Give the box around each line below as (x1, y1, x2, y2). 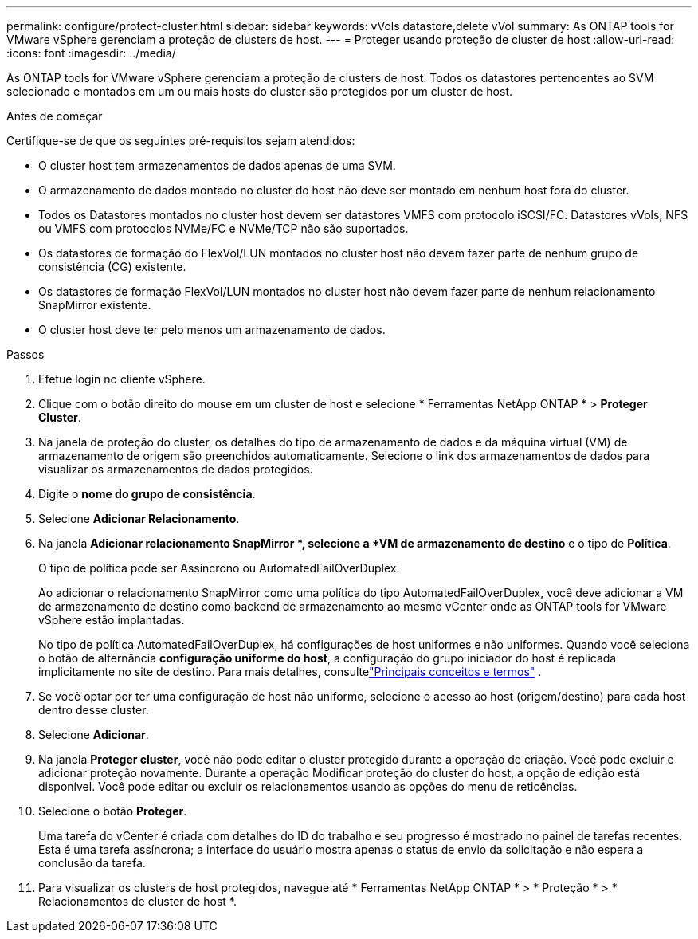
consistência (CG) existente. (38, 260, 186, 273)
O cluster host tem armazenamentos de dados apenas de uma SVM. (38, 159, 396, 172)
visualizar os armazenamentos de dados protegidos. (38, 462, 313, 476)
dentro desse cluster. (38, 703, 149, 717)
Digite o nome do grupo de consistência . (38, 487, 256, 501)
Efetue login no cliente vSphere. (38, 372, 206, 386)
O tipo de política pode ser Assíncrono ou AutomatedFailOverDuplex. (38, 561, 400, 575)
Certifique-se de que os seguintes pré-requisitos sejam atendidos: (6, 134, 355, 147)
